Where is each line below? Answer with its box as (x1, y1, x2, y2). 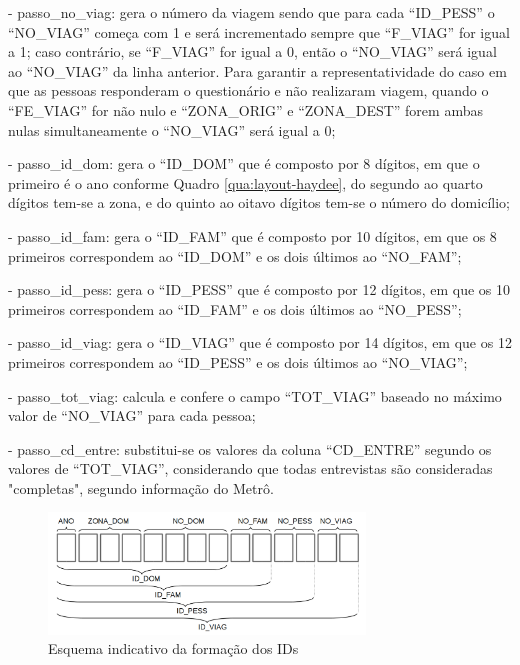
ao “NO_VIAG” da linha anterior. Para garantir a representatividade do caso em (8, 60, 507, 81)
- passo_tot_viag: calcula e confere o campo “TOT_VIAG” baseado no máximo (8, 385, 502, 406)
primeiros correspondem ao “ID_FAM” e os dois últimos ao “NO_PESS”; (8, 298, 462, 319)
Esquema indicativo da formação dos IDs (48, 638, 299, 659)
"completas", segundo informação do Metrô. (8, 477, 274, 498)
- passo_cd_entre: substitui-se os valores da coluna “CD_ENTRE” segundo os (8, 438, 492, 459)
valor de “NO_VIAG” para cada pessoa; (8, 405, 256, 426)
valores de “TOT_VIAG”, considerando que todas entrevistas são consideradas (8, 458, 493, 479)
